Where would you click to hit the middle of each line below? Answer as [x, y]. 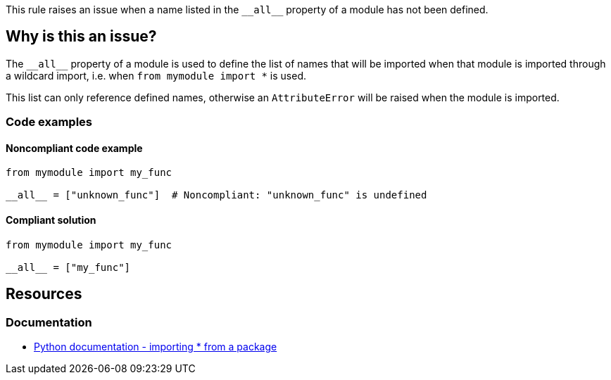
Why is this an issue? [81, 37]
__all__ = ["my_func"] [68, 267]
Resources [44, 294]
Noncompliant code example [74, 148]
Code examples [49, 122]
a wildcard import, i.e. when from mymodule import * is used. [156, 75]
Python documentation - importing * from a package [156, 346]
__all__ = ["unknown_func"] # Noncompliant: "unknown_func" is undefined [216, 195]
